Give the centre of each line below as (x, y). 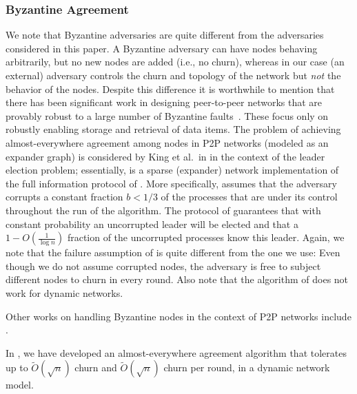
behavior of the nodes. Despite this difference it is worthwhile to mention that (170, 89)
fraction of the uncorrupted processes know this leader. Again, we (206, 237)
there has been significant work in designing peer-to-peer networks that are (164, 102)
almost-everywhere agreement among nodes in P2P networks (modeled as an (167, 142)
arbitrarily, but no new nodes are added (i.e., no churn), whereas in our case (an (175, 62)
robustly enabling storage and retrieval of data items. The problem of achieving (173, 129)
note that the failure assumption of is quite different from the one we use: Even (173, 252)
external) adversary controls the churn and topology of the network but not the (173, 75)
